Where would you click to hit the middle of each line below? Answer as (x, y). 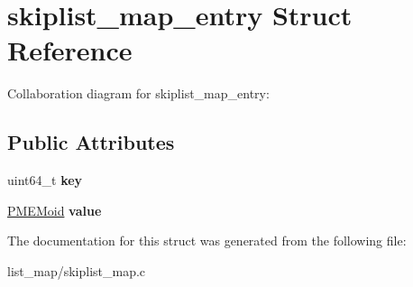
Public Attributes (91, 142)
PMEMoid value (55, 210)
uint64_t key (45, 180)
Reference (70, 50)
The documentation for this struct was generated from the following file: (207, 241)
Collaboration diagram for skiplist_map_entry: (138, 93)
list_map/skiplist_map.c (77, 270)
